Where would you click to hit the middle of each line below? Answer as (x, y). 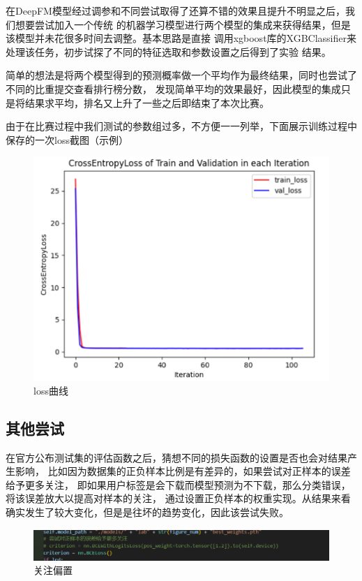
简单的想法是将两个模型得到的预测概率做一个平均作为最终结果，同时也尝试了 (181, 75)
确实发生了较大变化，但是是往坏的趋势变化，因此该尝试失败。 (147, 512)
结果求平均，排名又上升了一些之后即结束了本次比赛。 (147, 102)
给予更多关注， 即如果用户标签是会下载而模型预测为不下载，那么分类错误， (178, 484)
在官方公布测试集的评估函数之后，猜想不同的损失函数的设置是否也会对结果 (176, 457)
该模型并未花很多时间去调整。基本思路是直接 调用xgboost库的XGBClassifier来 (181, 38)
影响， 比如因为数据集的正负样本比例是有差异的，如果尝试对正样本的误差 (183, 471)
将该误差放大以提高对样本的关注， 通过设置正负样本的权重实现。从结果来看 (178, 498)
